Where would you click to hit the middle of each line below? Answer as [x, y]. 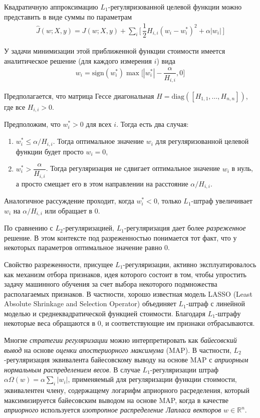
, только [169, 201]
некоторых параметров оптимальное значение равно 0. [87, 247]
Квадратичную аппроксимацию [51, 7]
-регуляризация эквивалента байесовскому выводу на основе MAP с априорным [126, 360]
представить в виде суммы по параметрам [68, 16]
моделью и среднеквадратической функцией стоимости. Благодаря [105, 313]
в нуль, [242, 168]
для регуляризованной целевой [202, 141]
